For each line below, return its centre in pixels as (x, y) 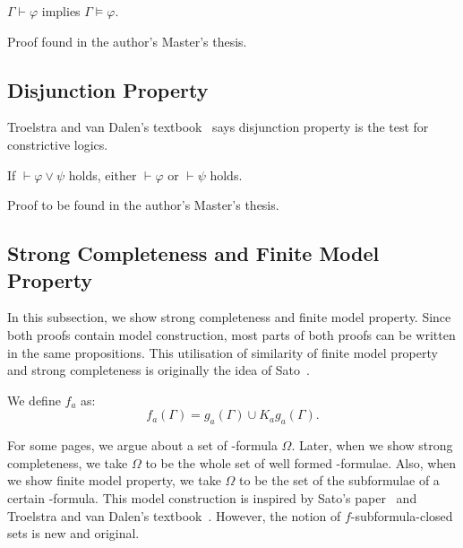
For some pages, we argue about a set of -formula (142, 445)
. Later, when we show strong (372, 445)
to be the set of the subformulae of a (339, 480)
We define (34, 400)
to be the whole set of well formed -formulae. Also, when (301, 462)
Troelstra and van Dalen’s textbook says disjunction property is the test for (218, 127)
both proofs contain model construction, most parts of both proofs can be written (231, 334)
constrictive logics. (58, 144)
